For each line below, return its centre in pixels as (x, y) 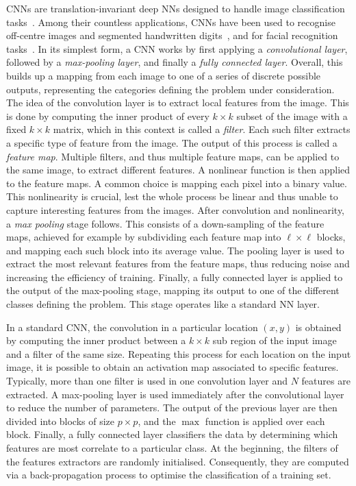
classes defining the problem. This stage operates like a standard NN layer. (163, 304)
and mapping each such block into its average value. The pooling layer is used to (175, 250)
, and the (157, 421)
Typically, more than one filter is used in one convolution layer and (147, 381)
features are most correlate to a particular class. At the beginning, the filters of (172, 448)
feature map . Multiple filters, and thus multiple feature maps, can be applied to (173, 156)
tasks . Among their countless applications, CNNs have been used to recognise (171, 22)
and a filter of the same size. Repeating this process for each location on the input (179, 353)
